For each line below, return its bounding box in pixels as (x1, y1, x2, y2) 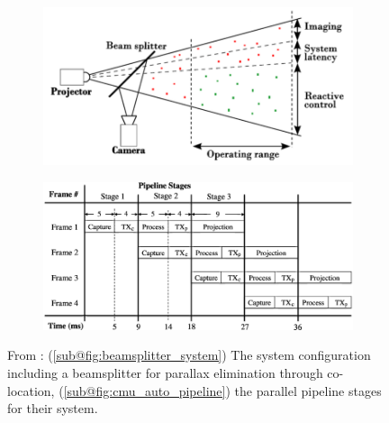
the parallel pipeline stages (234, 381, 382, 400)
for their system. (7, 399, 98, 418)
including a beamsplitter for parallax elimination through (7, 363, 323, 382)
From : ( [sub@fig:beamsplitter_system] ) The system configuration (7, 345, 371, 364)
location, (7, 381, 55, 400)
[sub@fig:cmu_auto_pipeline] (63, 381, 226, 400)
